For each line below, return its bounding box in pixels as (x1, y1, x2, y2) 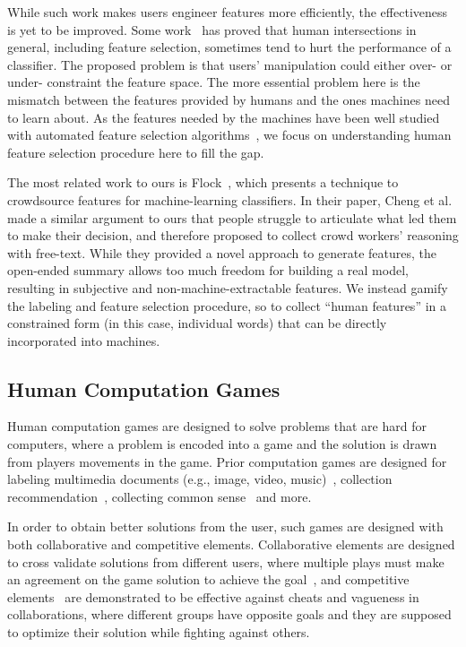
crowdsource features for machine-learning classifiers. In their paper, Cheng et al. (7, 190, 453, 209)
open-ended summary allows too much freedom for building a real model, (7, 261, 409, 280)
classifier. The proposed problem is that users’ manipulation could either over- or (7, 55, 453, 73)
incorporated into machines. (7, 331, 160, 349)
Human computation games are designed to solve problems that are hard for (7, 417, 427, 436)
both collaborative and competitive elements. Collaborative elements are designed (7, 535, 455, 554)
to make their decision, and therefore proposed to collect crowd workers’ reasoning (7, 226, 459, 245)
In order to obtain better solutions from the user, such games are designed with (7, 517, 444, 536)
